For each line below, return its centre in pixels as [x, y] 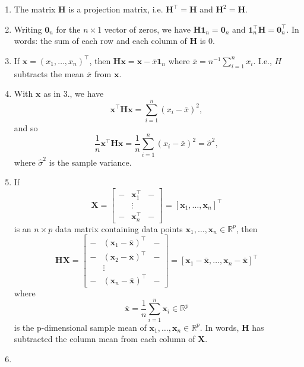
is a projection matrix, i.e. [116, 9]
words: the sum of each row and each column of [100, 41]
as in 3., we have [74, 94]
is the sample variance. [90, 162]
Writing [28, 29]
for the [68, 29]
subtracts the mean [49, 73]
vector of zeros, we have [147, 29]
